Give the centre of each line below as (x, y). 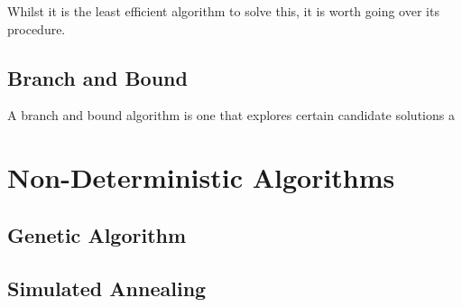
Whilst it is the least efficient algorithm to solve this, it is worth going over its (223, 11)
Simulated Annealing (107, 288)
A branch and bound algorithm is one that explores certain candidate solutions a (231, 115)
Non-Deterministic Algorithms (201, 177)
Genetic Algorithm (97, 234)
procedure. (37, 28)
